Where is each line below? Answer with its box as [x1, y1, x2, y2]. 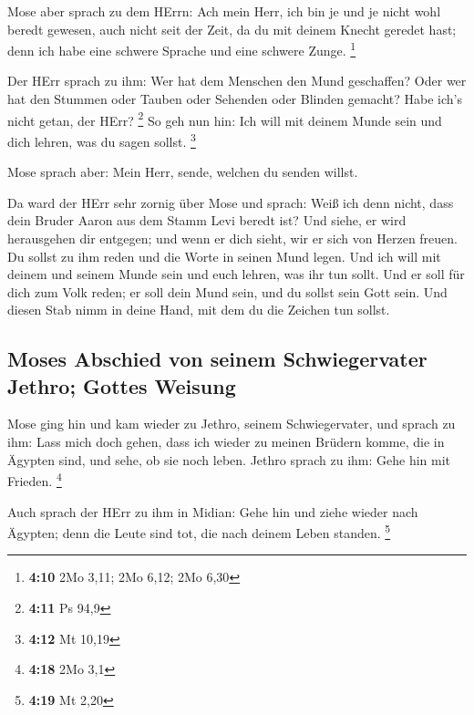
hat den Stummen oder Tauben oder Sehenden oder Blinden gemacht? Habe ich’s [7, 89, 462, 109]
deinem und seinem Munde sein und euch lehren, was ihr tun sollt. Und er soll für [7, 264, 465, 284]
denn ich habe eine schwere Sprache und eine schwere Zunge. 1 [7, 38, 356, 59]
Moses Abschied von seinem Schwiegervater [7, 345, 428, 373]
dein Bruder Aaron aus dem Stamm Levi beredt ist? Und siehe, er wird [7, 211, 407, 230]
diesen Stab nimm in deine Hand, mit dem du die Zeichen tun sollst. [7, 300, 390, 319]
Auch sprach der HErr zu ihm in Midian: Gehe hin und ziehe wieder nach [7, 502, 418, 521]
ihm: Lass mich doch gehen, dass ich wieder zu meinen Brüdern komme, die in [7, 432, 445, 451]
